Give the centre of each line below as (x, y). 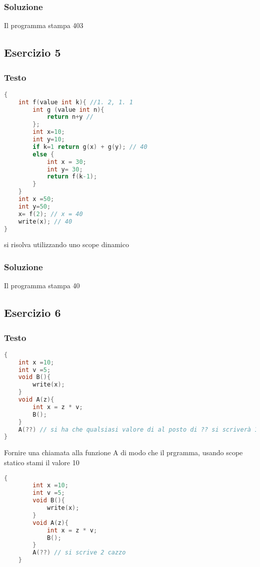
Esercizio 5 (32, 52)
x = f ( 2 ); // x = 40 (50, 214)
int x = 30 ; (66, 162)
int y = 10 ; (49, 140)
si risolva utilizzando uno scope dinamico (66, 244)
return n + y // (70, 117)
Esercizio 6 (32, 313)
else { (43, 154)
